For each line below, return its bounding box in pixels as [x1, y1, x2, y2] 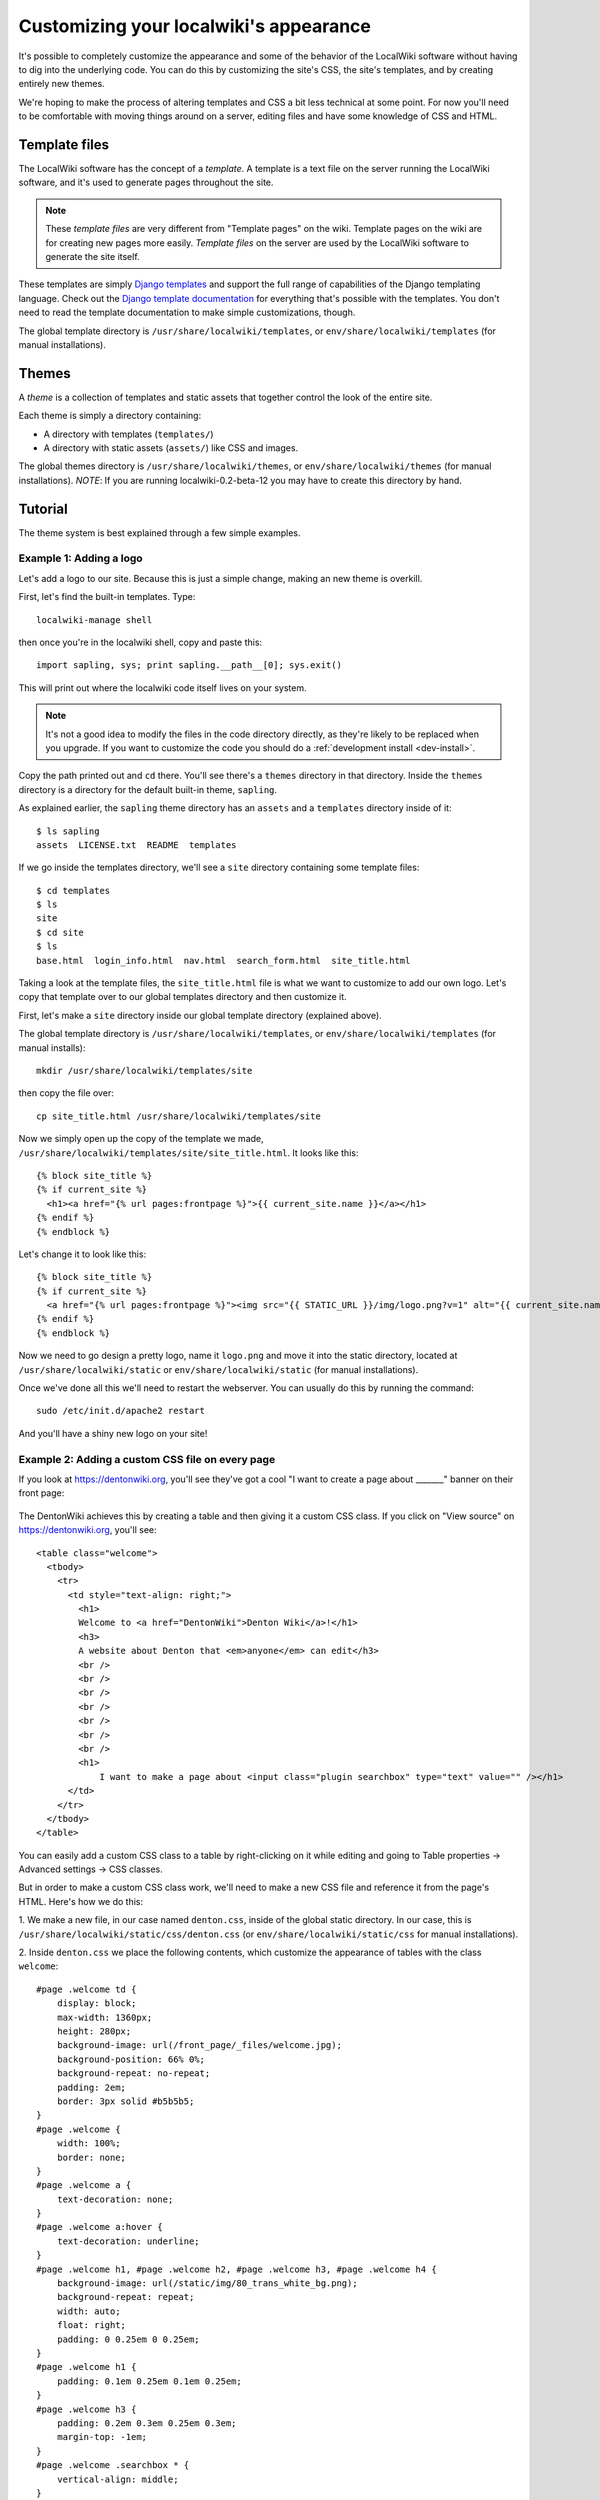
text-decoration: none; [56, 2193, 174, 2205]
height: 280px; [56, 2026, 132, 2037]
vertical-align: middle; [56, 2473, 179, 2485]
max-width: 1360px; [56, 2011, 153, 2023]
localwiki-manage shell [36, 614, 153, 625]
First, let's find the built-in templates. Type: [18, 591, 196, 603]
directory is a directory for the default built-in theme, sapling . [18, 783, 278, 795]
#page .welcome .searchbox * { [36, 2460, 190, 2471]
